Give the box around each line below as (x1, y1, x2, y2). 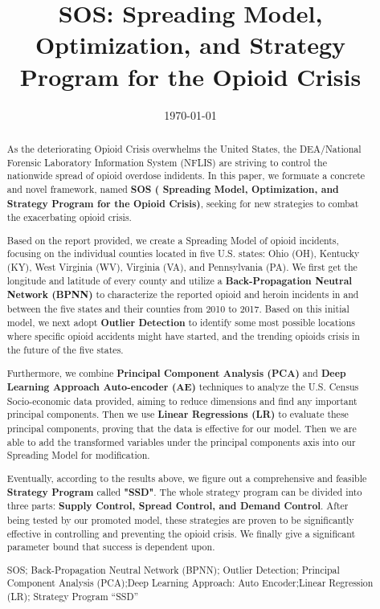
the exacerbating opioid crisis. (6, 210, 132, 224)
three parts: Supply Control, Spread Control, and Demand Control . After (6, 499, 349, 513)
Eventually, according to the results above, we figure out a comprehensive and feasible (6, 472, 367, 484)
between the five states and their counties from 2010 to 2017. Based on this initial (6, 302, 349, 315)
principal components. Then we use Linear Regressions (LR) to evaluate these (6, 407, 349, 422)
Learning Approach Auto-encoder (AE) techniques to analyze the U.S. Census (6, 380, 359, 394)
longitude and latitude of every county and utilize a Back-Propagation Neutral (6, 273, 353, 288)
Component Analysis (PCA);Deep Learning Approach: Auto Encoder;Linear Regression (6, 576, 374, 590)
